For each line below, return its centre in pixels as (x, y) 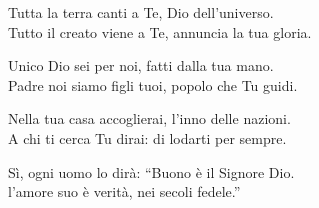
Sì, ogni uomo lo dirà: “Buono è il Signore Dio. (151, 171)
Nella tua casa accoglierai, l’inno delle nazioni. (149, 118)
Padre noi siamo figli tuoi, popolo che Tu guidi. (153, 84)
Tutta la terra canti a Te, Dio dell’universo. (141, 12)
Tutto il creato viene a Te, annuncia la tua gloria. (160, 31)
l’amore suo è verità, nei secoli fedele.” (124, 191)
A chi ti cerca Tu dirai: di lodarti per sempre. (147, 137)
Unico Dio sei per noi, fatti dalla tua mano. (141, 65)
